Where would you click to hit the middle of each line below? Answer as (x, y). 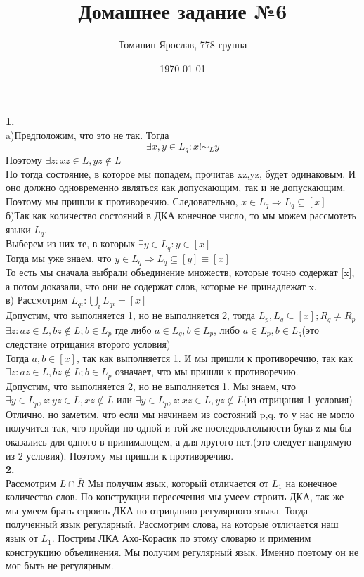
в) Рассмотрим (37, 300)
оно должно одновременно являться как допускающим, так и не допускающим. (176, 187)
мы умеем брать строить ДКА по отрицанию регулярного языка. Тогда (157, 510)
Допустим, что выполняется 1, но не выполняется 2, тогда (130, 315)
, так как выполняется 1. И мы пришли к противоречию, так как (214, 357)
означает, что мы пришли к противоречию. (207, 371)
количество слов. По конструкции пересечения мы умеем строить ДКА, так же (175, 497)
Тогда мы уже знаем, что (59, 258)
